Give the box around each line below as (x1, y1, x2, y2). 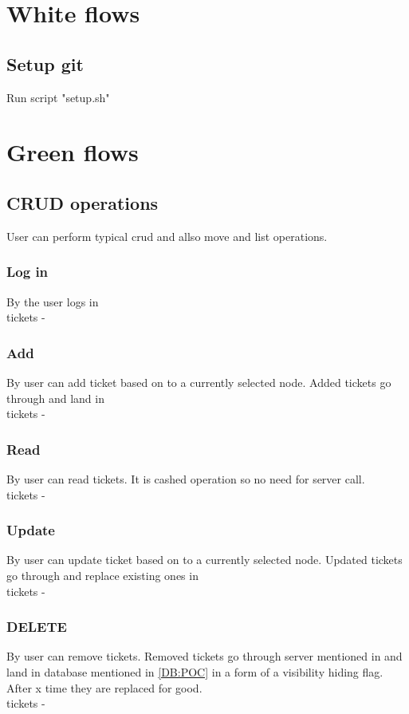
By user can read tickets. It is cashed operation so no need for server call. (6, 470, 365, 487)
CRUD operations (6, 190, 159, 215)
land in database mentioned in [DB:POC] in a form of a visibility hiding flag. (6, 663, 383, 680)
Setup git (6, 51, 84, 76)
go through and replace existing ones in (6, 566, 199, 583)
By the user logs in (6, 293, 99, 310)
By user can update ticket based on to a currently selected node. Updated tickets (6, 551, 403, 568)
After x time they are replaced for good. (6, 679, 203, 696)
